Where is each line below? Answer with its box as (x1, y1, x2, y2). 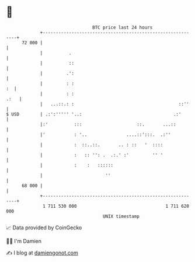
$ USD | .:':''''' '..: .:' (6, 111, 182, 117)
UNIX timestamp (102, 213, 140, 219)
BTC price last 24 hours (92, 25, 153, 30)
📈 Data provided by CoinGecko (6, 224, 82, 231)
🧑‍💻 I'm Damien (6, 237, 42, 244)
